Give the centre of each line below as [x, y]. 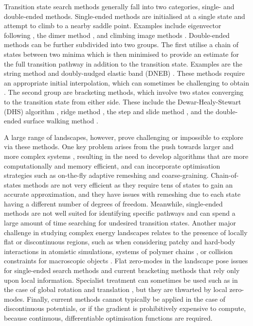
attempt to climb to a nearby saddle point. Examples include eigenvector [113, 26]
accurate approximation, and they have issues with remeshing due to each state [122, 194]
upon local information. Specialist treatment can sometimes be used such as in [121, 280]
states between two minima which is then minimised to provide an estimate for [122, 54]
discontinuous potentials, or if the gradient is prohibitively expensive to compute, [125, 308]
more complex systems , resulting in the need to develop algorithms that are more [126, 156]
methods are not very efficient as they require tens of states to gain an [128, 184]
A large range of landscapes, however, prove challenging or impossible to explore [124, 137]
